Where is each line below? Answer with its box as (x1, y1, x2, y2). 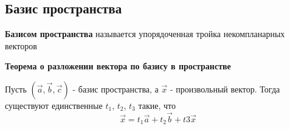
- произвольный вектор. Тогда (170, 82, 280, 95)
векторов (5, 39, 37, 52)
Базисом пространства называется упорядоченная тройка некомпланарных (5, 27, 285, 40)
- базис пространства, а (72, 82, 159, 95)
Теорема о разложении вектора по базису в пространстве (5, 60, 231, 72)
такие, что (138, 99, 176, 111)
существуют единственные (5, 99, 103, 111)
